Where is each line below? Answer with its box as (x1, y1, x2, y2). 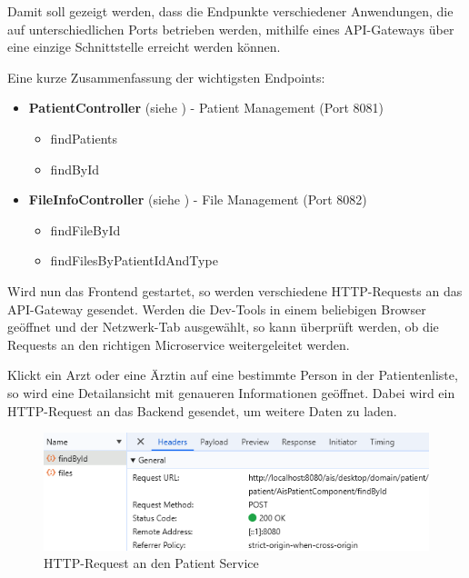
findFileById (50, 220, 121, 239)
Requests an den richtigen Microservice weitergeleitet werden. (7, 334, 350, 354)
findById (50, 159, 100, 178)
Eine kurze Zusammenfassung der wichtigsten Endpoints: (7, 67, 325, 86)
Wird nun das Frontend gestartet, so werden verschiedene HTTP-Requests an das (7, 281, 463, 300)
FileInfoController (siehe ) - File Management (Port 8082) (28, 190, 367, 209)
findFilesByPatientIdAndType (50, 251, 218, 270)
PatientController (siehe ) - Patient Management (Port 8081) (28, 98, 384, 117)
